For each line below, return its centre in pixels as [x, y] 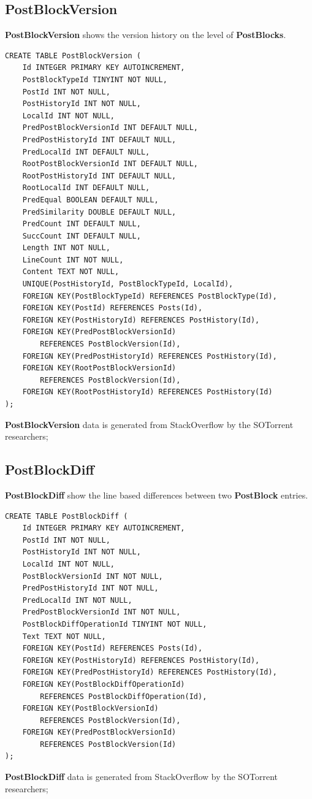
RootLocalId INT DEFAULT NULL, [86, 188]
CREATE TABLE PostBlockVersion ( [73, 55]
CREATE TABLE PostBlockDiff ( [67, 516]
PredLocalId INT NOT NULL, [77, 600]
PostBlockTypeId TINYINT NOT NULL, [95, 79]
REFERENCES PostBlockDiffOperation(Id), [124, 696]
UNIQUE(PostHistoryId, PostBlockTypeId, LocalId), [128, 284]
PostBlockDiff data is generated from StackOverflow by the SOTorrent [142, 777]
